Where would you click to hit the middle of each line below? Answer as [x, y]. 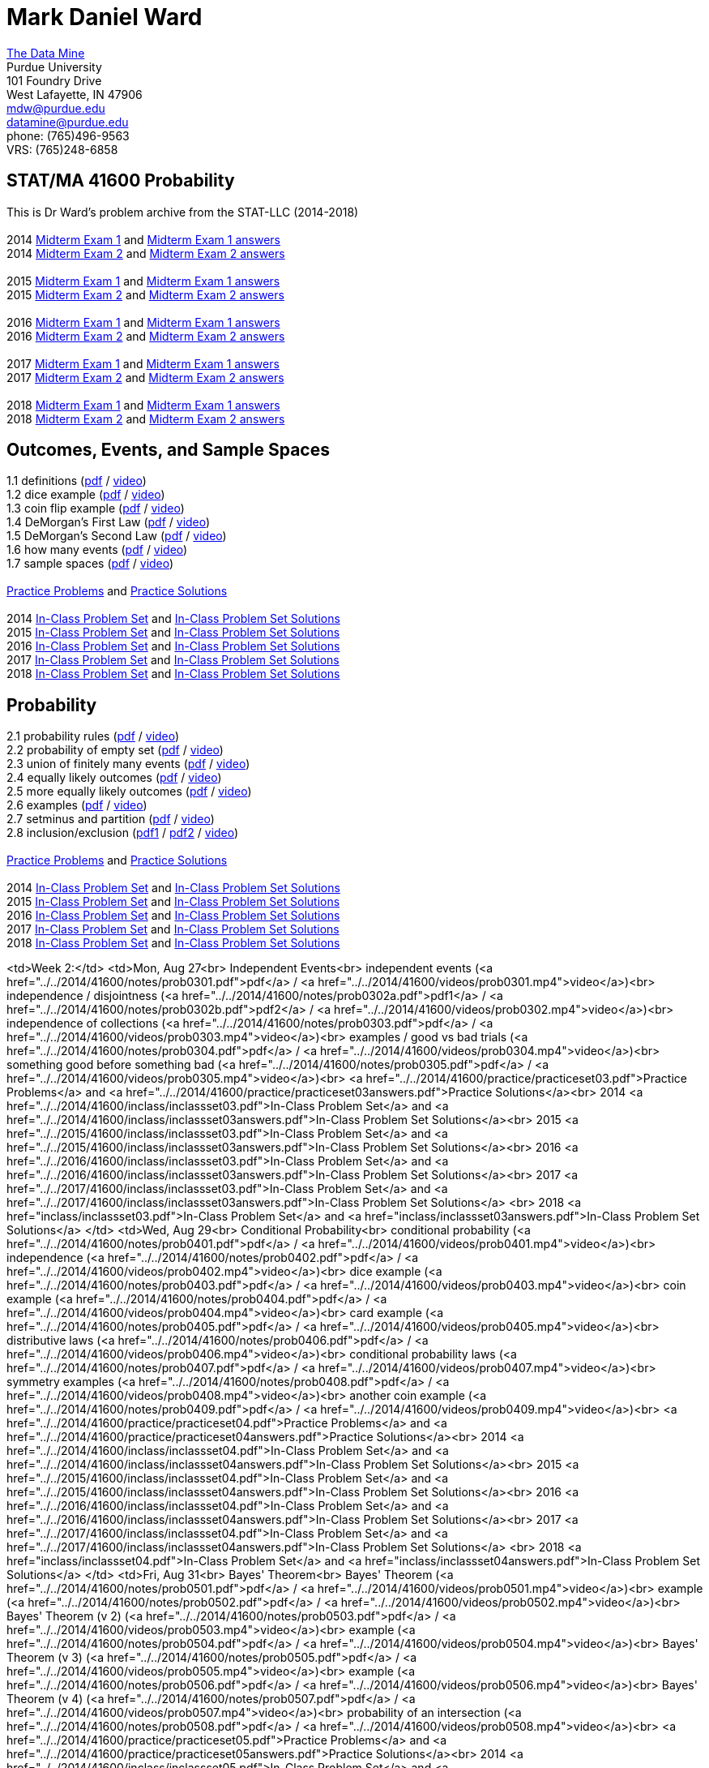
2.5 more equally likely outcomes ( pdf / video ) [129, 792]
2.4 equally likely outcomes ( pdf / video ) [114, 778]
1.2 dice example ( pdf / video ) [86, 495]
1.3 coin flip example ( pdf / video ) [96, 509]
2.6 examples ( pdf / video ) [77, 805]
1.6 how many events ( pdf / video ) [97, 550]
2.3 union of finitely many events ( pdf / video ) [128, 764]
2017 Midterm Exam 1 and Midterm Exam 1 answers [143, 363]
